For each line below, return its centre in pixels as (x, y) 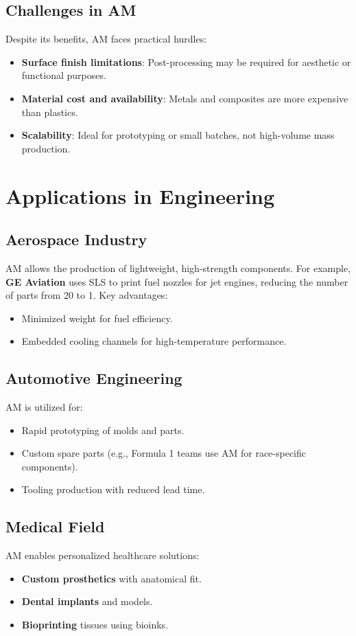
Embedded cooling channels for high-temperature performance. (154, 341)
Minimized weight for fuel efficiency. (97, 318)
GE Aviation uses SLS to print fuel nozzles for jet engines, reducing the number (177, 281)
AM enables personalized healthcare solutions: (103, 555)
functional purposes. (64, 75)
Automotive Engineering (94, 378)
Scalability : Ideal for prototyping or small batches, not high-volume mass (178, 135)
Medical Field (55, 526)
